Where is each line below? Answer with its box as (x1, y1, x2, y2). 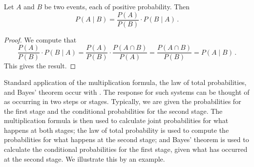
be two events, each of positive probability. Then (44, 1, 190, 11)
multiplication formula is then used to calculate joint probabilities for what (4, 115, 229, 125)
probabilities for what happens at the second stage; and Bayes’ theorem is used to (4, 134, 249, 145)
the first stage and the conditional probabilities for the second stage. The (4, 105, 223, 116)
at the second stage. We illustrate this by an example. (4, 153, 165, 164)
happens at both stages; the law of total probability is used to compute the (4, 125, 229, 135)
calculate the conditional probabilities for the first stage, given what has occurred (4, 144, 248, 154)
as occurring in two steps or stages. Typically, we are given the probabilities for (4, 96, 241, 106)
